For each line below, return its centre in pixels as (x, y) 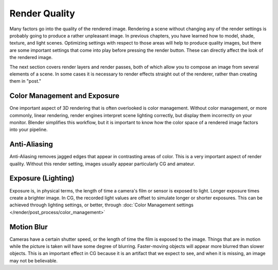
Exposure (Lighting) (42, 178)
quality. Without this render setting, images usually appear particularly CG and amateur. (102, 164)
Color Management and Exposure (64, 96)
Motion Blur (29, 227)
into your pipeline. (29, 130)
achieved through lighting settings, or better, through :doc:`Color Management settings (102, 205)
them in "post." (25, 81)
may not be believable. (33, 261)
